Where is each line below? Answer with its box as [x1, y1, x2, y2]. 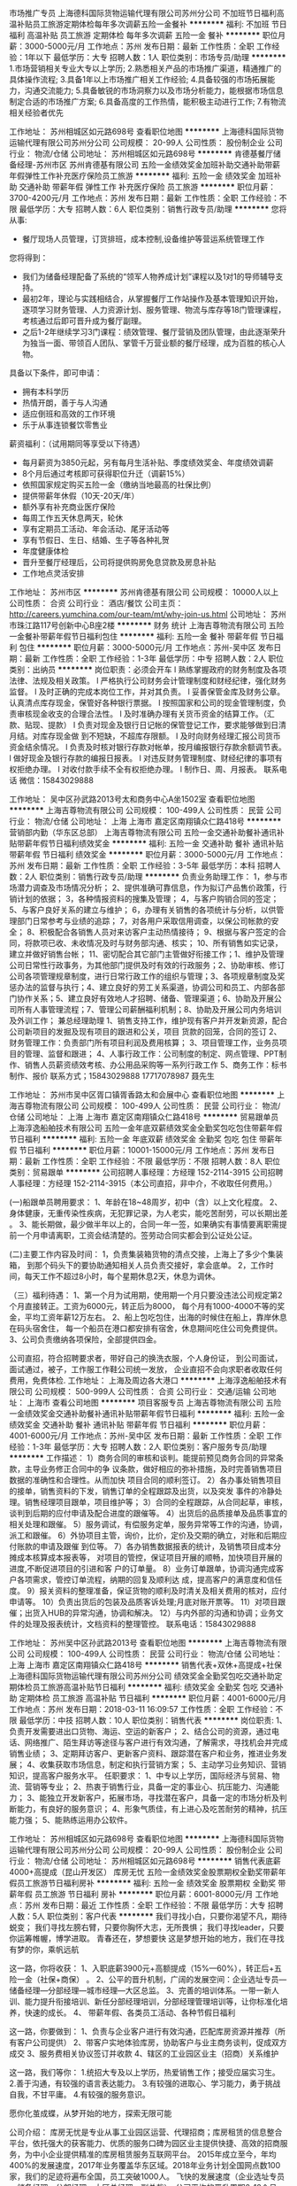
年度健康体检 [21, 546, 69, 556]
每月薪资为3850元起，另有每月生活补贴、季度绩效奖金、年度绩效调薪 [21, 457, 274, 468]
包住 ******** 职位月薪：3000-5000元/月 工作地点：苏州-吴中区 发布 [19, 642, 274, 653]
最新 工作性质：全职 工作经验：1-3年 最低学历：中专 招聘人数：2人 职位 [24, 654, 285, 663]
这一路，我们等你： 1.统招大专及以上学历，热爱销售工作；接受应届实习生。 [9, 2067, 280, 2077]
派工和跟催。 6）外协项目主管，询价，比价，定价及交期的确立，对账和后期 [9, 1531, 280, 1540]
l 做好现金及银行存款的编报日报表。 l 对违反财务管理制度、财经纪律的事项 [9, 753, 276, 764]
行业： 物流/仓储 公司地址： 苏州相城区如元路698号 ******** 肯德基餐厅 [9, 149, 274, 159]
